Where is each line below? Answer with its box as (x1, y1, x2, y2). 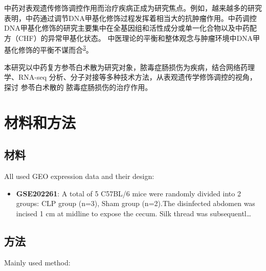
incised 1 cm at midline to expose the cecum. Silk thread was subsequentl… (16, 208, 252, 218)
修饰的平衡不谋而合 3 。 (18, 43, 93, 55)
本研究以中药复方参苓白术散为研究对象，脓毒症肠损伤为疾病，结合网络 (4, 61, 240, 72)
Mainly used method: (4, 257, 71, 267)
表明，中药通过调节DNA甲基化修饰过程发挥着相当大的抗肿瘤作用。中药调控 (4, 12, 257, 23)
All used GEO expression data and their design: (4, 170, 154, 181)
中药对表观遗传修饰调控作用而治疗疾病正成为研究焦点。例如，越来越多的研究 (4, 3, 262, 13)
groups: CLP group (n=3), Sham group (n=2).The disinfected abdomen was (16, 198, 255, 209)
